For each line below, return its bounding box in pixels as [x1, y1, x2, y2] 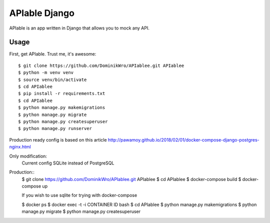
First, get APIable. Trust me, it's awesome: [9, 51, 96, 57]
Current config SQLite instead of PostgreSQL [21, 160, 114, 166]
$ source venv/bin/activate [18, 76, 87, 82]
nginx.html [9, 144, 31, 150]
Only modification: [9, 153, 47, 159]
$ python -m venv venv [18, 70, 74, 75]
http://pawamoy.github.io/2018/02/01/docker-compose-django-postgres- [107, 136, 259, 142]
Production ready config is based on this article [9, 136, 107, 142]
